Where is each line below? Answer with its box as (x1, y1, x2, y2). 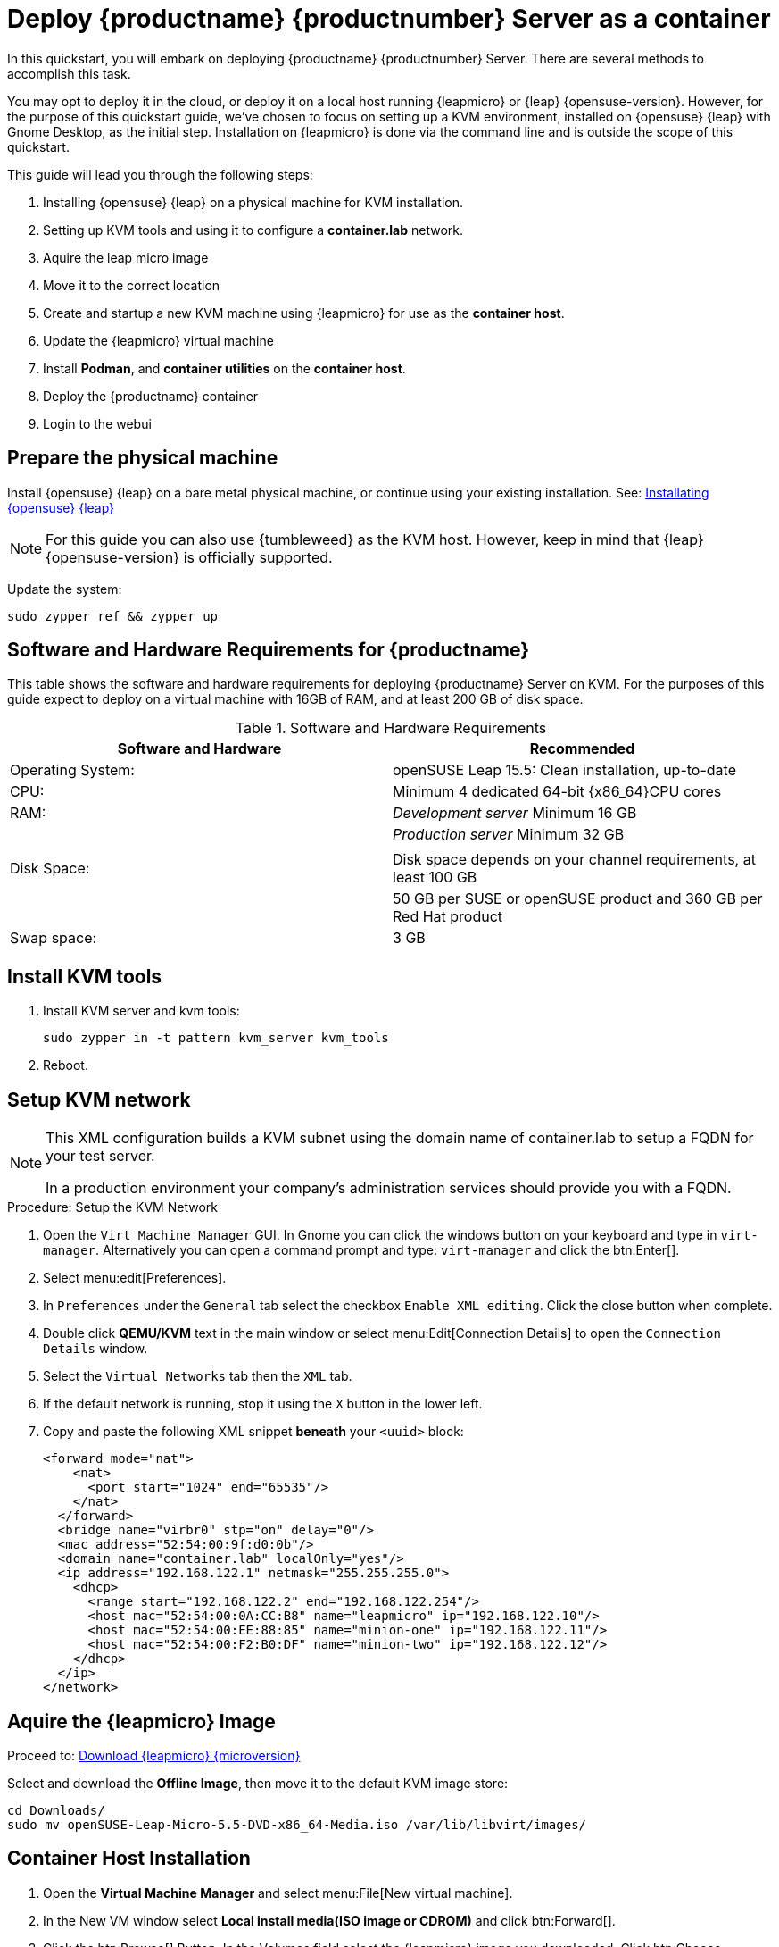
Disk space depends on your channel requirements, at (393, 850, 756, 869)
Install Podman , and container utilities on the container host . (43, 360, 406, 376)
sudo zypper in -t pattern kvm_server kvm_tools (43, 1031, 389, 1046)
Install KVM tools (7, 965, 162, 988)
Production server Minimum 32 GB (393, 825, 625, 844)
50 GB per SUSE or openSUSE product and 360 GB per (393, 890, 763, 908)
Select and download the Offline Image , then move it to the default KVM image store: (7, 1775, 509, 1791)
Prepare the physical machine (7, 447, 278, 470)
